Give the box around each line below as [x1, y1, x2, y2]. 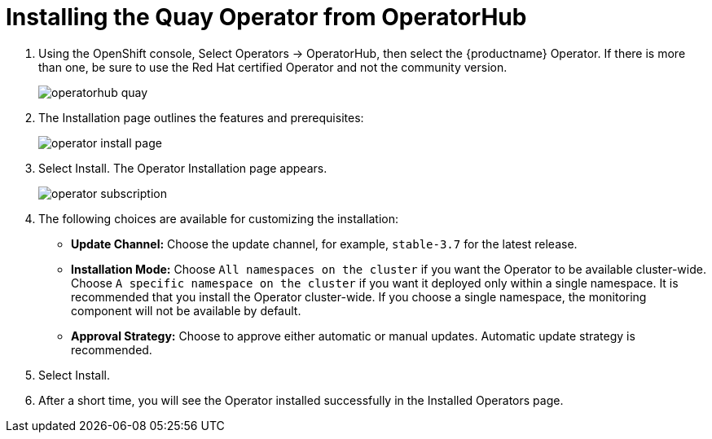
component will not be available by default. [71, 303, 301, 318]
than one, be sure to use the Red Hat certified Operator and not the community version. [38, 59, 508, 74]
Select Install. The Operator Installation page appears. [38, 160, 327, 175]
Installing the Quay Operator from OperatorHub [6, 3, 527, 31]
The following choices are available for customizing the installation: [38, 211, 398, 226]
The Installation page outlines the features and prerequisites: [38, 110, 364, 125]
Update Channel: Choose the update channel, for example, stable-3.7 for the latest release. [71, 236, 578, 251]
